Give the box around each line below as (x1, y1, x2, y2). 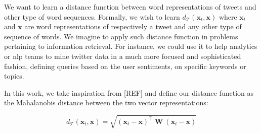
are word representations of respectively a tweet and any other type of (24, 21, 242, 32)
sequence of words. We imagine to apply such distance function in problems (4, 31, 238, 41)
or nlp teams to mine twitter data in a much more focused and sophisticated (4, 50, 241, 61)
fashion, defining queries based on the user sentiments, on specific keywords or (4, 60, 246, 71)
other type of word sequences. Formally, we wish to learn (4, 11, 180, 22)
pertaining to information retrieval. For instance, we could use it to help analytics (4, 41, 257, 51)
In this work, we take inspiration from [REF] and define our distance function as (4, 87, 254, 98)
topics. (4, 71, 24, 81)
